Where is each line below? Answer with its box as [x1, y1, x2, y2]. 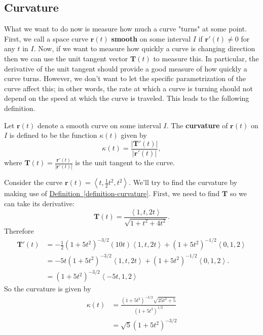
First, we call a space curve [4, 33, 89, 44]
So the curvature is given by [4, 283, 91, 294]
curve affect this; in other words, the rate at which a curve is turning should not [4, 83, 253, 93]
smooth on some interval [111, 33, 191, 44]
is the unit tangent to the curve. [75, 157, 175, 168]
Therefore [4, 226, 34, 236]
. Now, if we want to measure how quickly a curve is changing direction [33, 43, 255, 54]
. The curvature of [166, 120, 228, 130]
